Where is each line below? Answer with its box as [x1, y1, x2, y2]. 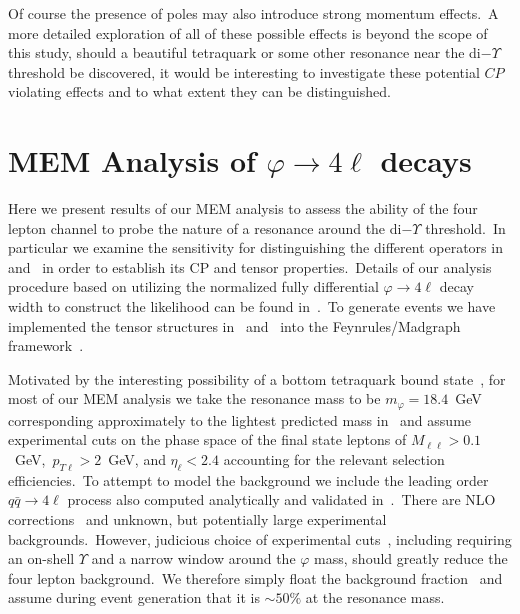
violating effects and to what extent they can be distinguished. [8, 81, 391, 102]
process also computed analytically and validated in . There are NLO [67, 489, 496, 510]
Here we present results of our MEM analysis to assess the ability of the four [8, 198, 478, 219]
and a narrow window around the [91, 548, 296, 569]
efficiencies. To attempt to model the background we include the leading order [8, 469, 489, 490]
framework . [8, 335, 84, 356]
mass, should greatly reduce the [314, 548, 508, 569]
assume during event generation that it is [8, 587, 260, 608]
